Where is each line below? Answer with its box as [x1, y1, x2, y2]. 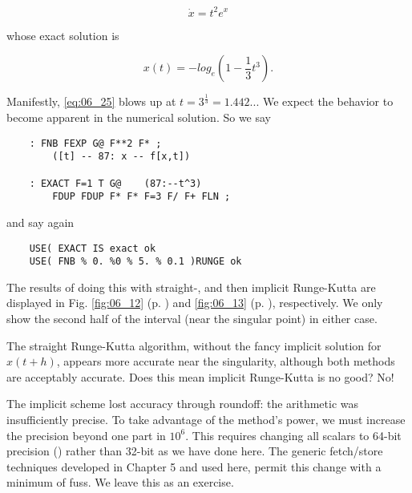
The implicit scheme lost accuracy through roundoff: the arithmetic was [6, 395, 359, 412]
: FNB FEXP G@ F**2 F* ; [29, 137, 162, 149]
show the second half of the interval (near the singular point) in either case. [6, 310, 378, 327]
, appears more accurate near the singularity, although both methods [56, 353, 395, 370]
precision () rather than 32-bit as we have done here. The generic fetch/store [6, 442, 383, 459]
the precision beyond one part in [6, 426, 166, 443]
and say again [6, 213, 75, 230]
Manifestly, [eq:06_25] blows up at [6, 93, 176, 110]
